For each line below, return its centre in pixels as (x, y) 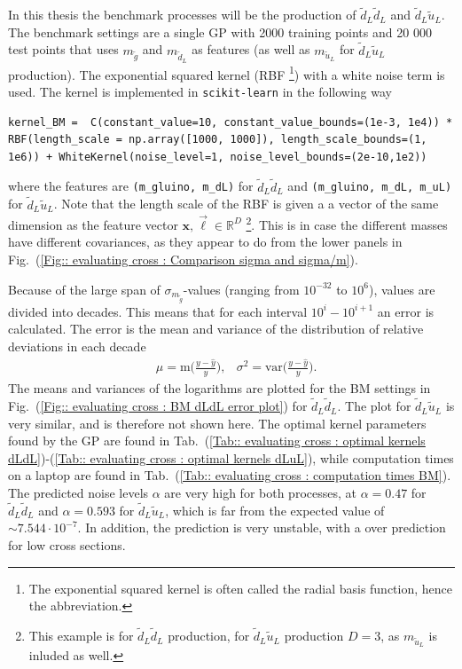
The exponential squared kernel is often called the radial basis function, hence (241, 588)
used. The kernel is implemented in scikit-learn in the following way (200, 92)
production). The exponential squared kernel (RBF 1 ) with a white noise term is (227, 73)
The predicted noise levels (78, 493)
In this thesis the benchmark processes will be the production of (182, 15)
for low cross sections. (67, 545)
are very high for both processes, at (260, 493)
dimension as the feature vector (93, 224)
